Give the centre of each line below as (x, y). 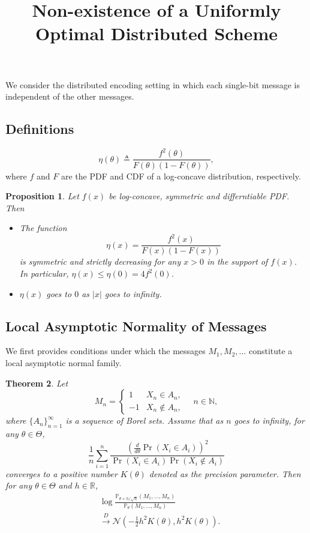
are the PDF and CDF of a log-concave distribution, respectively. (181, 176)
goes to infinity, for (269, 420)
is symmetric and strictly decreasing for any (100, 261)
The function (43, 228)
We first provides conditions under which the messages (106, 351)
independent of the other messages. (70, 96)
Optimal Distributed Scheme (156, 33)
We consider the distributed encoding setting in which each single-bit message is (153, 84)
